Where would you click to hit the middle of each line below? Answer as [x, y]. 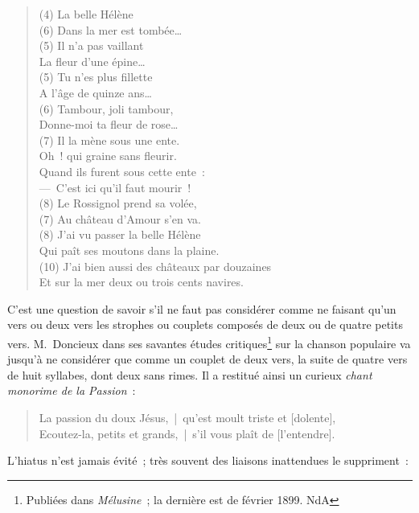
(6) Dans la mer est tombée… [111, 29]
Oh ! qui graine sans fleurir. [108, 156]
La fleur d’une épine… [92, 61]
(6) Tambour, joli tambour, [106, 108]
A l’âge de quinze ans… [95, 92]
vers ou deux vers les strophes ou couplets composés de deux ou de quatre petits [205, 324]
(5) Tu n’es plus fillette [96, 77]
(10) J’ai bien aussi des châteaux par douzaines [155, 266]
